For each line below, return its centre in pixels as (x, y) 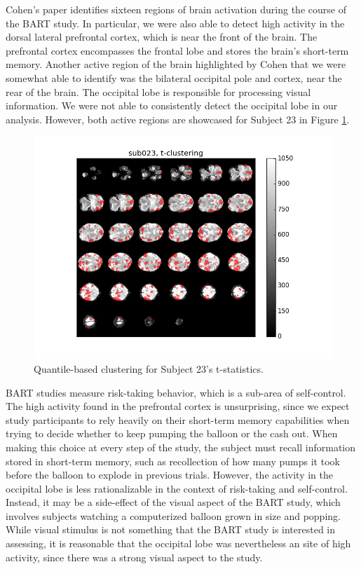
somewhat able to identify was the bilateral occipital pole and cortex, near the (174, 77)
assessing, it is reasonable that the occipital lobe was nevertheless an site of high (178, 543)
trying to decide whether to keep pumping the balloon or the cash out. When (172, 433)
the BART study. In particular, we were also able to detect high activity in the (175, 23)
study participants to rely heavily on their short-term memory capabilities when (178, 419)
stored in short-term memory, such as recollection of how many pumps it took (173, 461)
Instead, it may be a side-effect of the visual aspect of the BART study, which (173, 502)
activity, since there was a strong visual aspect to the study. (134, 557)
